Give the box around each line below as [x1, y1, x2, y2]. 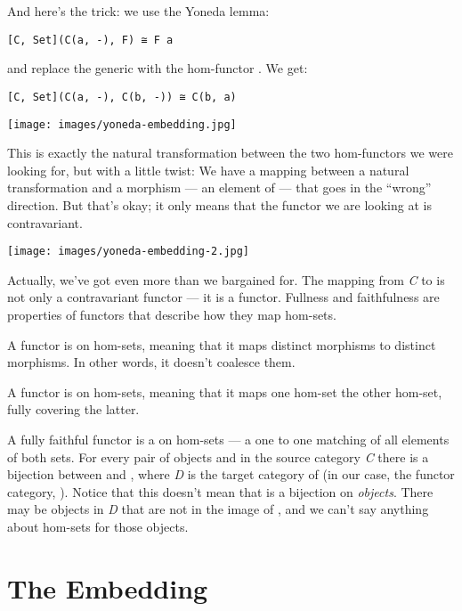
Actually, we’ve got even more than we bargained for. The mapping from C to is [7, 270, 445, 289]
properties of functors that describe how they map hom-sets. [7, 305, 336, 323]
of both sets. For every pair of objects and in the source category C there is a [7, 447, 429, 466]
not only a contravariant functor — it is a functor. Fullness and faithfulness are [7, 288, 440, 306]
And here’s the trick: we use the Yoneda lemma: [7, 2, 270, 20]
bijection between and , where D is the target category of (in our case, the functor [7, 465, 455, 484]
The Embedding [7, 569, 208, 606]
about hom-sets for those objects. [7, 517, 189, 535]
